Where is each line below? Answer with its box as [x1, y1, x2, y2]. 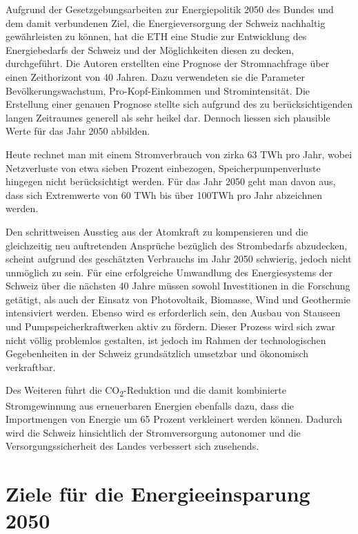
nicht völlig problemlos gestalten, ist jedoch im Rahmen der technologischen [6, 332, 326, 347]
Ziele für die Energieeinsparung [6, 479, 310, 508]
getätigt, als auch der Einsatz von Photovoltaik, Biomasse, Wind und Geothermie [6, 292, 351, 306]
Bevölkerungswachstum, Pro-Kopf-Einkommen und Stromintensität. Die [6, 83, 310, 97]
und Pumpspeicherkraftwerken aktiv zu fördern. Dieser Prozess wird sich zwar [6, 319, 336, 334]
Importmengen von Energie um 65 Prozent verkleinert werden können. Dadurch [6, 412, 343, 426]
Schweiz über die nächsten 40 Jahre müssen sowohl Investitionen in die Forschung [6, 278, 350, 293]
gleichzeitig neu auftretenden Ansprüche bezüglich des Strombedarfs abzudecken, [6, 238, 348, 252]
